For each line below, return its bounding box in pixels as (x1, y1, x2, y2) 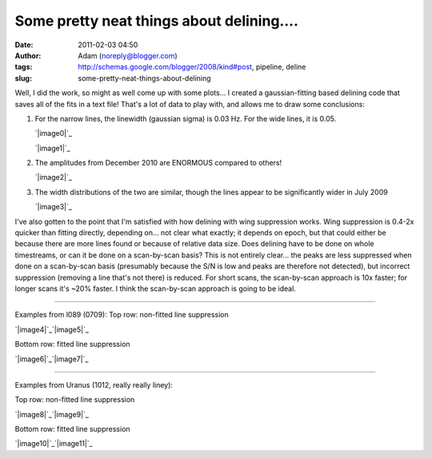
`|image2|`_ (34, 173, 72, 182)
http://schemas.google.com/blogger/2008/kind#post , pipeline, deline (78, 62, 306, 72)
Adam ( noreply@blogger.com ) (78, 50, 178, 60)
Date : (14, 40, 34, 50)
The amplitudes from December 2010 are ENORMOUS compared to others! (34, 158, 282, 168)
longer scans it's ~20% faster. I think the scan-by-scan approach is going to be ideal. (14, 284, 296, 293)
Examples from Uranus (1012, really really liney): (14, 380, 174, 389)
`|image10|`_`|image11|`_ (14, 439, 93, 448)
